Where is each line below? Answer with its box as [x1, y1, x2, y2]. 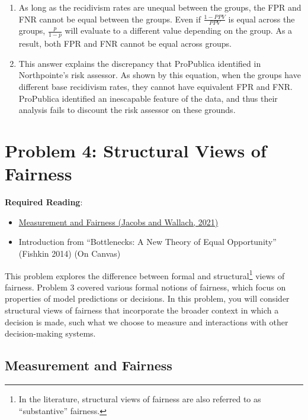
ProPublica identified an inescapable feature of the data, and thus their [18, 92, 278, 104]
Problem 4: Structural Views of [5, 138, 267, 162]
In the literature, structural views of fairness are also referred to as [18, 392, 261, 405]
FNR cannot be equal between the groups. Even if [18, 12, 201, 25]
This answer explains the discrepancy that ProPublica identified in [18, 57, 261, 69]
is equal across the [228, 12, 295, 25]
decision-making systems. [5, 327, 96, 340]
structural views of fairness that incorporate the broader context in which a [5, 303, 279, 316]
